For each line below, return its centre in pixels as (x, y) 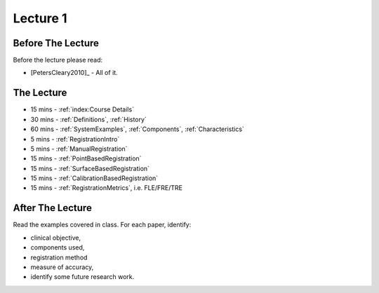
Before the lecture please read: (58, 60)
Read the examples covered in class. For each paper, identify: (102, 225)
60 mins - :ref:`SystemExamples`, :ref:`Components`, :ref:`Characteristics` (138, 129)
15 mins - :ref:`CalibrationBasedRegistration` (94, 178)
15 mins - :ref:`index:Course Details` (82, 109)
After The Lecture (53, 208)
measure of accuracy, (62, 267)
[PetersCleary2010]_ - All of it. (74, 73)
